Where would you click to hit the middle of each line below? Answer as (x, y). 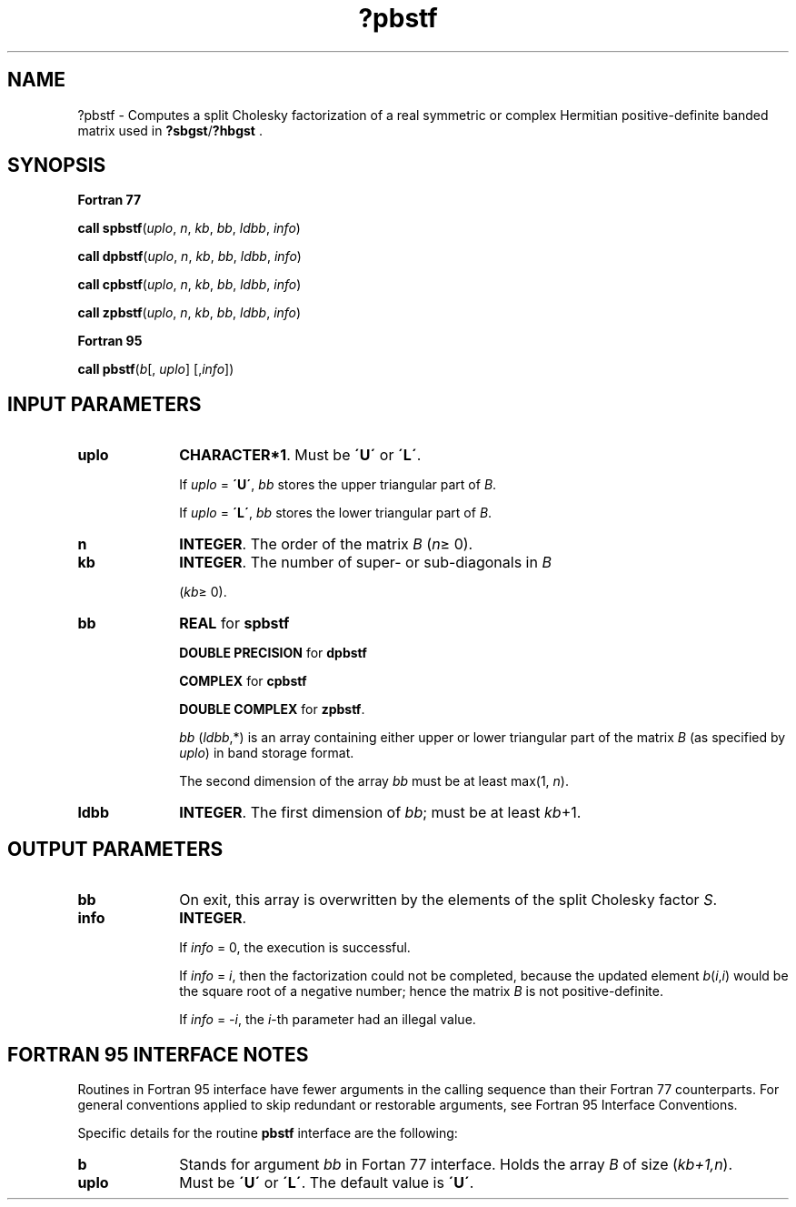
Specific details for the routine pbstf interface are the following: (268, 1132)
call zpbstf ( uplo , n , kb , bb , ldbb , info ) (189, 313)
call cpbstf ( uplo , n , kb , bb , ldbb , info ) (189, 285)
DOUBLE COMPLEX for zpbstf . (272, 709)
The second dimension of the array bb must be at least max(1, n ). (374, 781)
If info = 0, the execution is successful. (295, 948)
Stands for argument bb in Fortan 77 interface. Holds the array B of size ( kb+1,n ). (456, 1164)
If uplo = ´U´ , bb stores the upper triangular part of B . (338, 485)
